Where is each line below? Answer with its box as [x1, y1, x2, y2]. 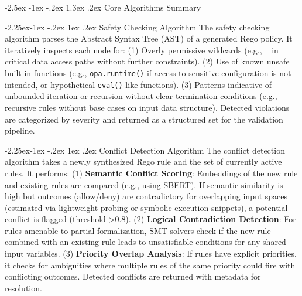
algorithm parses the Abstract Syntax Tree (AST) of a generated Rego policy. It [5, 32, 293, 45]
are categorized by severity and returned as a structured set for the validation [5, 113, 283, 125]
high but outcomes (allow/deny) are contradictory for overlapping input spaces [5, 190, 288, 202]
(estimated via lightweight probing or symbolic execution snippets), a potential [5, 201, 288, 213]
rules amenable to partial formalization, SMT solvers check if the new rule [5, 224, 271, 236]
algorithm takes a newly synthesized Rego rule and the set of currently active [5, 155, 282, 168]
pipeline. [5, 124, 35, 137]
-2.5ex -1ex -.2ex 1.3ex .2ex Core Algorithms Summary [5, 1, 201, 13]
